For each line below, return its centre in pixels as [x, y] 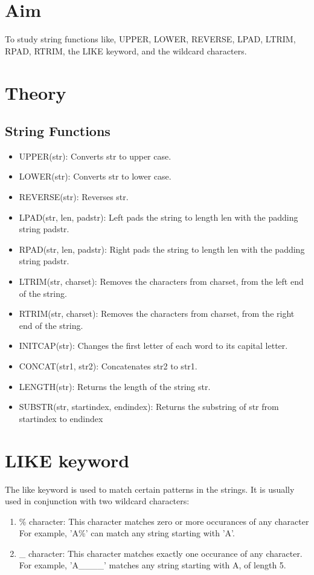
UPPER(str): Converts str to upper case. [95, 156]
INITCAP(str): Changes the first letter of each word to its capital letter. [153, 346]
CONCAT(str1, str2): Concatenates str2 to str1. [108, 366]
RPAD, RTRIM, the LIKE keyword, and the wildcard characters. [126, 50]
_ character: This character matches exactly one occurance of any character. [161, 553]
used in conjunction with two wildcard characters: [97, 501]
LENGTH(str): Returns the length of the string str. [115, 386]
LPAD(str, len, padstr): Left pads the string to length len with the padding [159, 217]
